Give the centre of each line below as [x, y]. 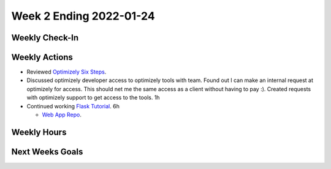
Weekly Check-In [45, 38]
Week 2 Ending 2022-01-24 [83, 16]
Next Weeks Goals [47, 152]
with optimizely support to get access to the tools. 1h [93, 97]
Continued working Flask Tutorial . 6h [73, 106]
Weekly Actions [42, 57]
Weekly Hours [39, 132]
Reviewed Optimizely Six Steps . [67, 72]
